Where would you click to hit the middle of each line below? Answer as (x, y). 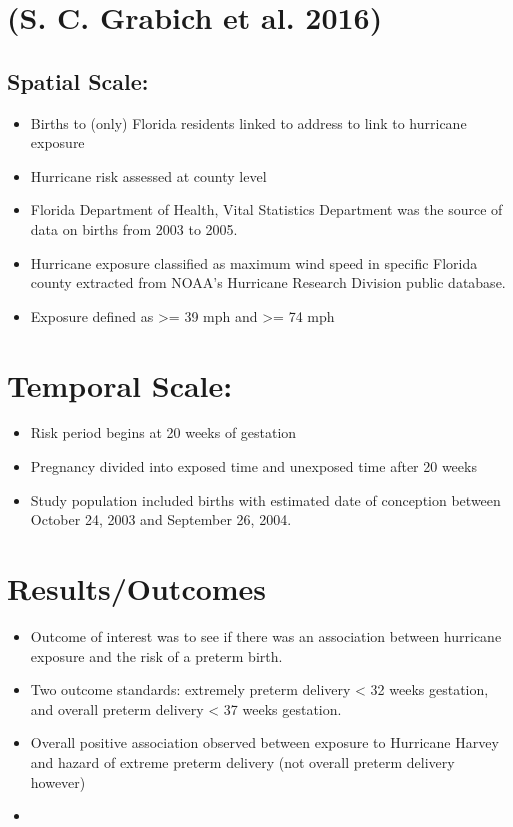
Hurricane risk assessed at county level (148, 175)
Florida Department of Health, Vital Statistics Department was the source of (266, 209)
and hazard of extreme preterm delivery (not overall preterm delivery (242, 761)
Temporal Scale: (120, 384)
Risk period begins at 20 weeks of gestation (163, 432)
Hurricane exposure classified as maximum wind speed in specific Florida (254, 262)
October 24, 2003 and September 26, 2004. (161, 519)
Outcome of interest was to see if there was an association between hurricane (266, 635)
